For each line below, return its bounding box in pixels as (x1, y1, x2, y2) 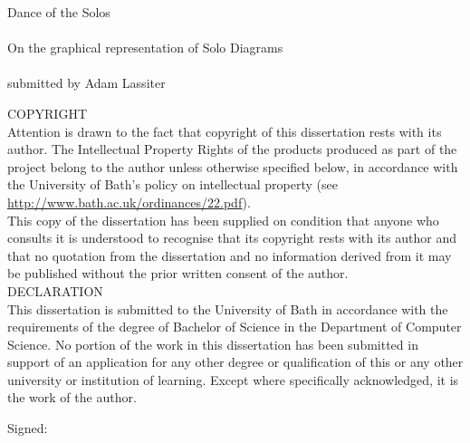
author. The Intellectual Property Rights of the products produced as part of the (7, 140, 457, 159)
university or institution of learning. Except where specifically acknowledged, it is (7, 370, 459, 389)
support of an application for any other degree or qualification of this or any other (7, 352, 464, 371)
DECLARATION (7, 281, 103, 300)
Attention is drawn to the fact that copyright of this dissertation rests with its (7, 121, 442, 140)
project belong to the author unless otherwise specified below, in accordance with (7, 157, 458, 176)
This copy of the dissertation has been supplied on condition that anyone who (7, 210, 439, 229)
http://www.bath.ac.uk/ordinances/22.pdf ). (7, 192, 251, 211)
